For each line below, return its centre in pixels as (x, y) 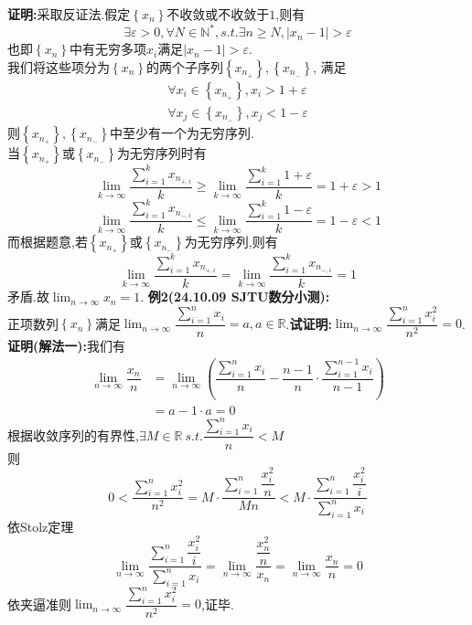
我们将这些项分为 (59, 66)
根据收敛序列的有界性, (73, 434)
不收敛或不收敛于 (218, 14)
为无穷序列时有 (161, 153)
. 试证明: (309, 323)
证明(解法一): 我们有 (66, 345)
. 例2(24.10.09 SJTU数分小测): (235, 297)
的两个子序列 (184, 66)
